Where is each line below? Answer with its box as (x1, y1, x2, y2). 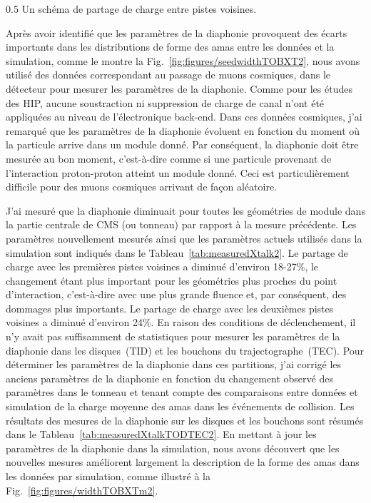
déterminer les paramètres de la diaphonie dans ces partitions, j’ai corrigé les (6, 357, 342, 372)
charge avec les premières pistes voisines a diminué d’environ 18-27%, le (6, 259, 319, 274)
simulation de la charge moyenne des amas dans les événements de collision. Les (6, 399, 355, 414)
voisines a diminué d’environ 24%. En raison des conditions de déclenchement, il (6, 315, 356, 330)
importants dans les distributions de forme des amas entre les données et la (6, 39, 335, 54)
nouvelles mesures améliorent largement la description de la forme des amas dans (6, 454, 360, 469)
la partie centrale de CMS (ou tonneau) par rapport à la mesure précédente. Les (6, 217, 357, 232)
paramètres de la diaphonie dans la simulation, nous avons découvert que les (6, 440, 340, 455)
